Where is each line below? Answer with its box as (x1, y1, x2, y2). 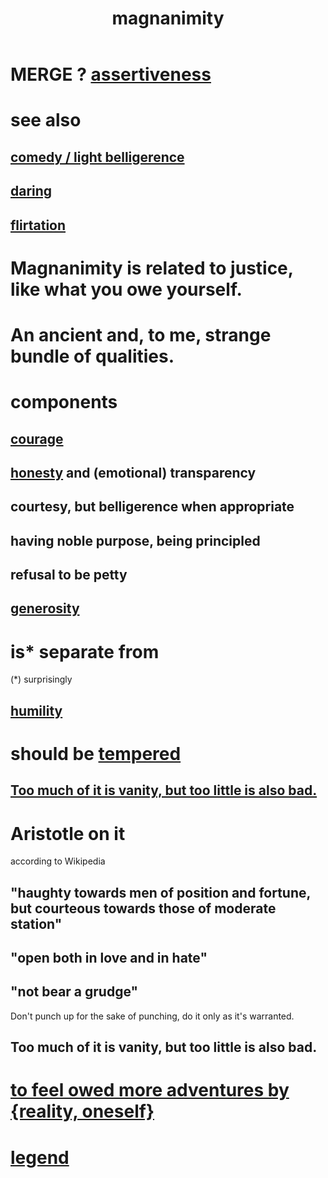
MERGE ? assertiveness (10, 63, 212, 86)
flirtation (10, 217, 67, 234)
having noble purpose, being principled (10, 532, 261, 549)
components (10, 391, 118, 414)
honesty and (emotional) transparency (10, 464, 257, 481)
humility (10, 702, 63, 719)
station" (10, 915, 63, 932)
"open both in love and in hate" (10, 950, 208, 967)
